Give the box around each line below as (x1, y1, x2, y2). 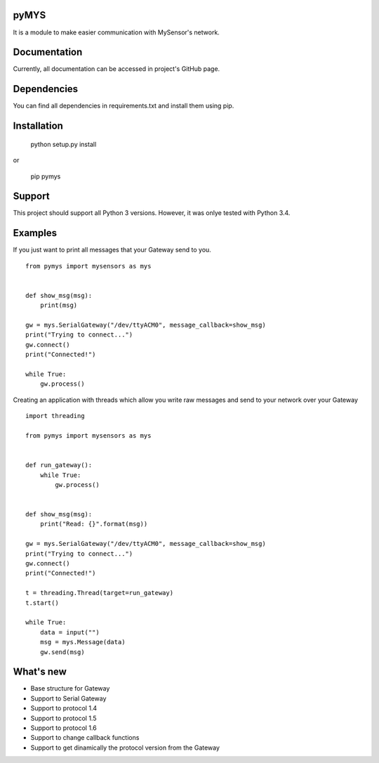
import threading (25, 412, 85, 420)
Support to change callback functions (30, 733, 140, 742)
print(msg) (39, 301, 78, 309)
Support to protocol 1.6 (30, 724, 98, 732)
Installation (13, 120, 63, 132)
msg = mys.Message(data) (39, 638, 126, 646)
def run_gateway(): (25, 461, 93, 469)
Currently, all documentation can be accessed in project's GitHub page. (13, 65, 220, 73)
